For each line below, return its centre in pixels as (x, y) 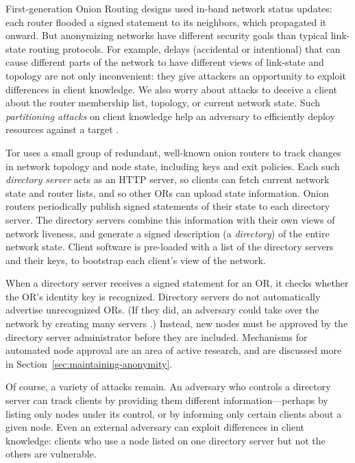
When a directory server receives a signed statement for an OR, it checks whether (177, 283)
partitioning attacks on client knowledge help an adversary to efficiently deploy (170, 116)
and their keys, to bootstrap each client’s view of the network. (136, 260)
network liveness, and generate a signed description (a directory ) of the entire (168, 233)
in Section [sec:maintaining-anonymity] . (89, 363)
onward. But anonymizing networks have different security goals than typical (167, 35)
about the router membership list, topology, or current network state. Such (163, 103)
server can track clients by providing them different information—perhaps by (167, 400)
